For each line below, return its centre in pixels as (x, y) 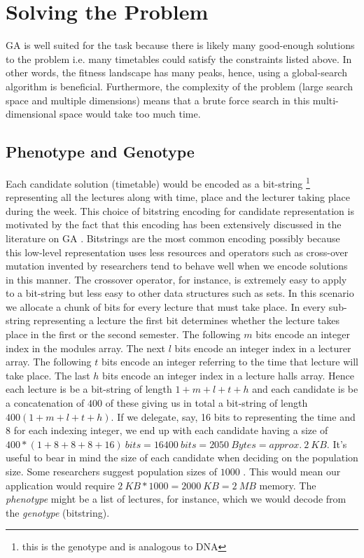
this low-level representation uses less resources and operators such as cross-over (177, 252)
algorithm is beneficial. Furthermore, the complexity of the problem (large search (180, 86)
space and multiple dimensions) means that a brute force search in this (158, 100)
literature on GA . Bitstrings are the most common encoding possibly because (173, 238)
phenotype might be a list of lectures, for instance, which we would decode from (176, 499)
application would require (60, 485)
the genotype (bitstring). (58, 512)
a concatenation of (45, 403)
